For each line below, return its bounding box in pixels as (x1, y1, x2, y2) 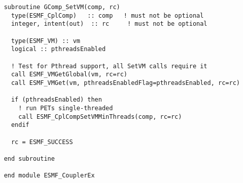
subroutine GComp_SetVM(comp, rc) (4, 4, 120, 11)
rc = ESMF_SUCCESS (11, 138, 73, 146)
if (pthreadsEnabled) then (11, 96, 102, 104)
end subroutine (4, 155, 55, 162)
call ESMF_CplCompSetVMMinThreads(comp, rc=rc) (18, 113, 182, 120)
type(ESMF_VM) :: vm (11, 37, 80, 44)
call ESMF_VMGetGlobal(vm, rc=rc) (11, 71, 128, 78)
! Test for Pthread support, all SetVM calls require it (11, 62, 207, 70)
